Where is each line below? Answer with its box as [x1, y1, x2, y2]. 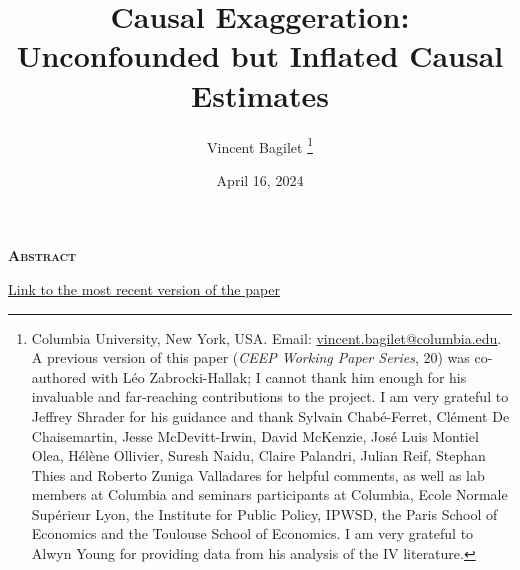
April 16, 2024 [216, 169, 304, 190]
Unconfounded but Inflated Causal [16, 35, 504, 76]
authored [31, 366, 87, 387]
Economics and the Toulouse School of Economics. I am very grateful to [31, 523, 474, 544]
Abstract [8, 245, 77, 266]
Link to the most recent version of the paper [8, 278, 280, 299]
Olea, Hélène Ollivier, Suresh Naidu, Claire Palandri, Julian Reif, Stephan [31, 445, 486, 466]
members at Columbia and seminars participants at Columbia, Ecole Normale [31, 484, 508, 505]
